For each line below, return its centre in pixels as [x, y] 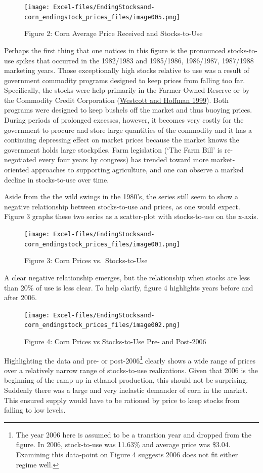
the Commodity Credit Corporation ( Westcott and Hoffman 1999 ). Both [117, 100]
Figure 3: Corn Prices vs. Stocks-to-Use [86, 260]
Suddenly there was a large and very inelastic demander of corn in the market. [126, 390]
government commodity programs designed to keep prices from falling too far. [125, 80]
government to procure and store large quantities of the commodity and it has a [128, 130]
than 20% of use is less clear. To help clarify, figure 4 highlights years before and [129, 287]
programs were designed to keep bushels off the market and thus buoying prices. [128, 110]
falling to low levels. [35, 410]
